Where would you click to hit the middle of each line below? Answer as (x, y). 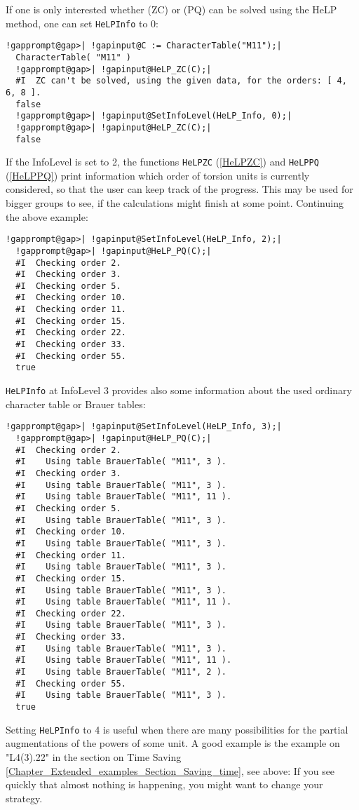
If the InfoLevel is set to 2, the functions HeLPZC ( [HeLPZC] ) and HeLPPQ (162, 162)
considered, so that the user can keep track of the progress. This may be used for (179, 189)
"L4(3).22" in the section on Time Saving (94, 756)
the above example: (47, 216)
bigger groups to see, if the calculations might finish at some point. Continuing (175, 203)
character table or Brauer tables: (76, 404)
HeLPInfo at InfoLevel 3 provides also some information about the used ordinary (179, 390)
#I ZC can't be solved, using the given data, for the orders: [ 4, (181, 81)
